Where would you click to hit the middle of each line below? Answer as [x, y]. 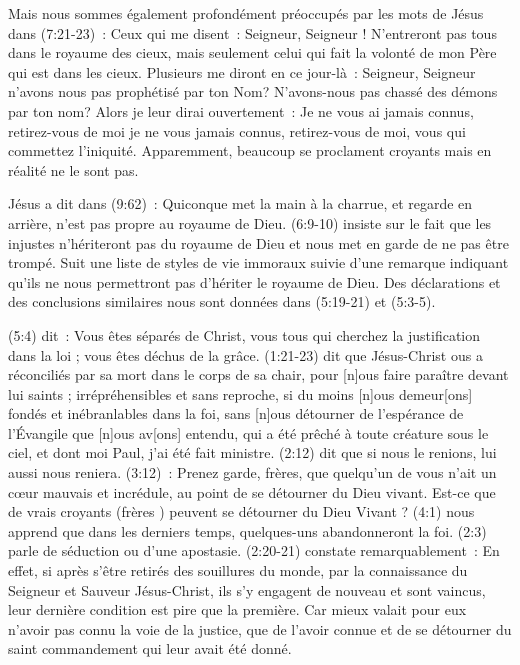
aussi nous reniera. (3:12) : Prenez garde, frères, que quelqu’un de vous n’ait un [252, 472]
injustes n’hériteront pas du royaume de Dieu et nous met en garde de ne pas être [258, 242]
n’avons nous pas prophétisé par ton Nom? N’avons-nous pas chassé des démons [253, 91]
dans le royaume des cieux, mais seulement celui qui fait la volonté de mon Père [252, 52]
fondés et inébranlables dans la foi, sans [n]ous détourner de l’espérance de [236, 413]
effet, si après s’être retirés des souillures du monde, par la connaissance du [238, 570]
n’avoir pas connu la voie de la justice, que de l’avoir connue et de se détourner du [260, 628]
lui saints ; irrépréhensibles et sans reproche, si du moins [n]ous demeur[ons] [240, 393]
